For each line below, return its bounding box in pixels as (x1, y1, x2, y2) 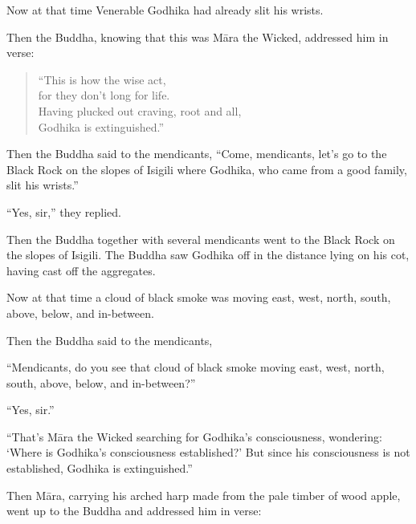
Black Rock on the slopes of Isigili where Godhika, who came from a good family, (6, 160, 407, 177)
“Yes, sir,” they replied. (6, 203, 121, 220)
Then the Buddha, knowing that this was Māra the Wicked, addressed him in (6, 28, 389, 45)
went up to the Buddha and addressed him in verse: (6, 502, 262, 519)
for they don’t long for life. (38, 87, 170, 104)
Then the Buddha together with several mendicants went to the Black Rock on (6, 230, 395, 247)
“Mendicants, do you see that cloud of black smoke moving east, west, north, (6, 359, 385, 376)
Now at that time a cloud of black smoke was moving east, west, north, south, (6, 289, 391, 306)
